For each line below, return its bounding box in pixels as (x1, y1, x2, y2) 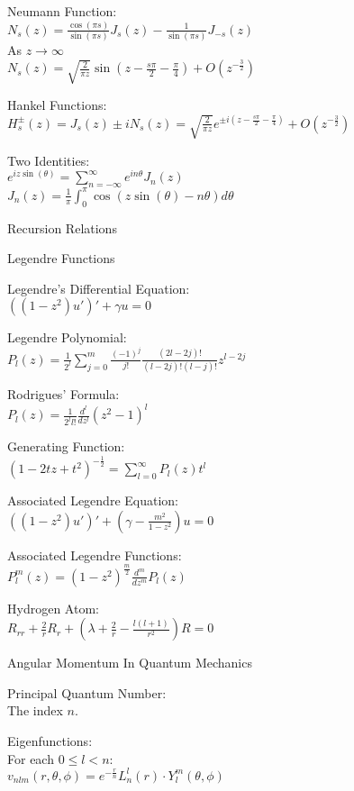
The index (7, 701, 63, 720)
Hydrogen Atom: (7, 598, 99, 617)
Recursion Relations (7, 218, 117, 237)
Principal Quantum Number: (7, 683, 167, 702)
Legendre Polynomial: (7, 328, 127, 347)
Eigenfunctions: (7, 732, 93, 750)
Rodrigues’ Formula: (7, 385, 120, 404)
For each (7, 749, 54, 768)
